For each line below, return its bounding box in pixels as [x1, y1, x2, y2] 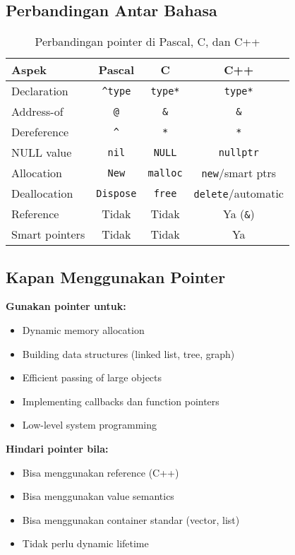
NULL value [11, 144, 72, 161]
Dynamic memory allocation [22, 323, 145, 337]
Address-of [11, 103, 64, 120]
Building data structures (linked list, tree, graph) [22, 346, 235, 361]
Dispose [96, 187, 137, 199]
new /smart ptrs [201, 165, 277, 181]
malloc [147, 167, 183, 179]
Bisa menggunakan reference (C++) [22, 465, 179, 479]
